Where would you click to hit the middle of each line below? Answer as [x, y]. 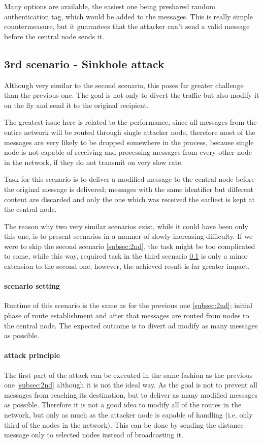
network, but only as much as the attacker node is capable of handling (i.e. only [128, 415]
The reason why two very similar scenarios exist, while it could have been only [126, 226]
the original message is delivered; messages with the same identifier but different [129, 189]
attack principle [32, 355]
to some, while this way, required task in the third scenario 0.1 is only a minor [126, 256]
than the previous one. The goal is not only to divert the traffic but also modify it [132, 95]
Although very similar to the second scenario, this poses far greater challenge [124, 85]
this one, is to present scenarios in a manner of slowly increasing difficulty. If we [128, 236]
